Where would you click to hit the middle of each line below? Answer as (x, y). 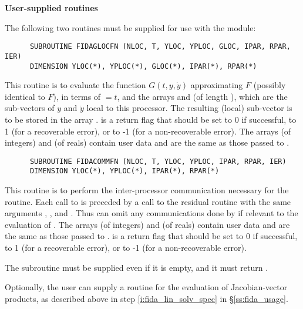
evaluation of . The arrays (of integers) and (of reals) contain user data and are (147, 224)
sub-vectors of (30, 108)
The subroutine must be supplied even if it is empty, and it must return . (137, 267)
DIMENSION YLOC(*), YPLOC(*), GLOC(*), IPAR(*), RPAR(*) (143, 66)
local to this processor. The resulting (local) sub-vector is (189, 108)
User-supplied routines (51, 8)
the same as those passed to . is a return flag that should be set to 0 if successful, (151, 236)
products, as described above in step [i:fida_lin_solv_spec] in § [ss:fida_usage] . (147, 298)
